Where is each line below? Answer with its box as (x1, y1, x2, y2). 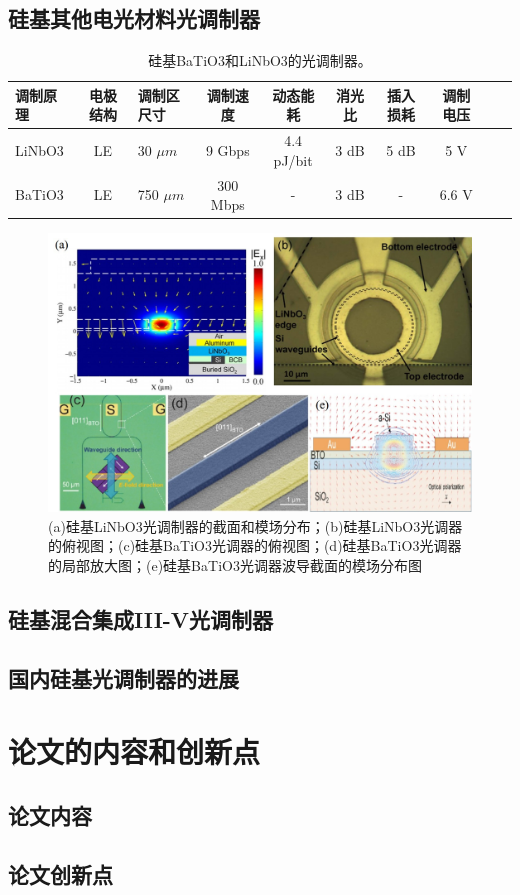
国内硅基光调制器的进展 (8, 662, 239, 693)
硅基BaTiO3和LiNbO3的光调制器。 (148, 50, 372, 71)
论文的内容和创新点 (8, 731, 261, 772)
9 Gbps (205, 140, 250, 161)
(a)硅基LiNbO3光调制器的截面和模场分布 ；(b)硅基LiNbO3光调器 (48, 515, 463, 536)
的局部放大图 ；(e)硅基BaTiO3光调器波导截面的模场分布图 (48, 554, 422, 575)
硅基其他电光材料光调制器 (8, 3, 260, 34)
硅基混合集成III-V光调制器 (8, 603, 274, 634)
